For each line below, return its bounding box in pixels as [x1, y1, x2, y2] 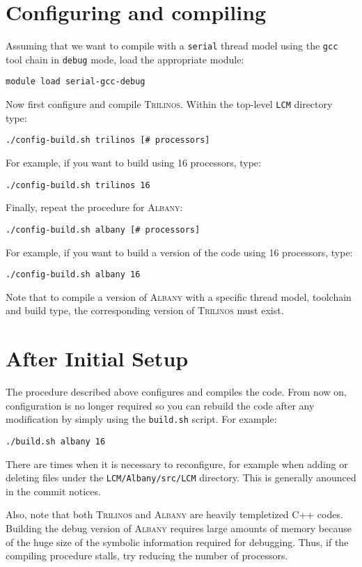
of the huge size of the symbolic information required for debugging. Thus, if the [6, 534, 349, 549]
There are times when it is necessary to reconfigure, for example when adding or [6, 456, 348, 471]
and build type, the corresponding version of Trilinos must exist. [6, 303, 284, 318]
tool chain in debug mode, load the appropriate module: [6, 52, 244, 66]
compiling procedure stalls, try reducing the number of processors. [6, 548, 288, 563]
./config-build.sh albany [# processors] [6, 224, 200, 235]
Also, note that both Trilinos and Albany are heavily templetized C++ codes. [6, 507, 343, 522]
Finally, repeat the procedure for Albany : [6, 200, 183, 215]
